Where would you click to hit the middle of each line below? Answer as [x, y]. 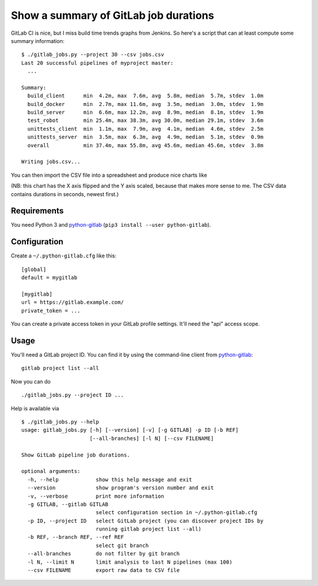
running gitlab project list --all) [148, 529]
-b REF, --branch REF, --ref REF [76, 537]
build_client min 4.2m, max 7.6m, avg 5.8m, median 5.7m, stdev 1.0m [145, 96]
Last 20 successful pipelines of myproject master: [97, 63]
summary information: [38, 41]
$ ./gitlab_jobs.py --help [60, 422]
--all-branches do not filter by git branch [103, 554]
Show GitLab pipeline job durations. [76, 455]
